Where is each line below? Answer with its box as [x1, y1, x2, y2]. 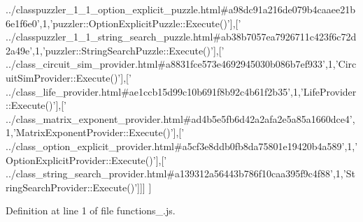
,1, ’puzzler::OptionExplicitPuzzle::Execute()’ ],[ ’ [39, 15, 241, 30]
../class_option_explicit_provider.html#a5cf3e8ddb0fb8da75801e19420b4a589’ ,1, [6, 138, 355, 153]
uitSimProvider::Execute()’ [6, 70, 121, 84]
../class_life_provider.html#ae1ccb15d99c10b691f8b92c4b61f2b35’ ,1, [6, 84, 301, 98]
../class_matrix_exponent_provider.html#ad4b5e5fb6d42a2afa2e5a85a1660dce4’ [6, 111, 353, 126]
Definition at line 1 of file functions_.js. [6, 203, 176, 218]
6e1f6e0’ [6, 15, 40, 30]
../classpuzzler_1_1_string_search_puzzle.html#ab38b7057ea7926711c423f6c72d [6, 29, 357, 44]
